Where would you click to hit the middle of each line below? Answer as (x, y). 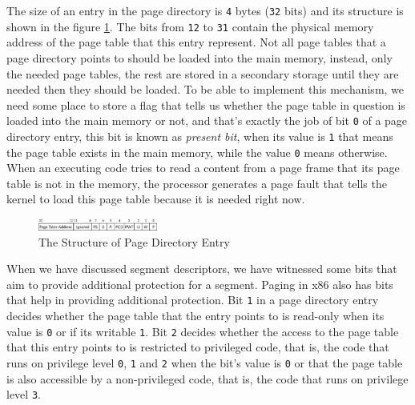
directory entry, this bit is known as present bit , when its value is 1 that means (200, 136)
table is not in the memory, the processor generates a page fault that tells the (197, 183)
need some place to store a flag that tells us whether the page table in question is (206, 104)
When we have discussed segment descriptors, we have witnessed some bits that (202, 269)
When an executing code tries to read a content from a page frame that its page (203, 168)
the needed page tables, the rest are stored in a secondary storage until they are (203, 73)
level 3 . (24, 394)
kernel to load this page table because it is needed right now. (156, 199)
